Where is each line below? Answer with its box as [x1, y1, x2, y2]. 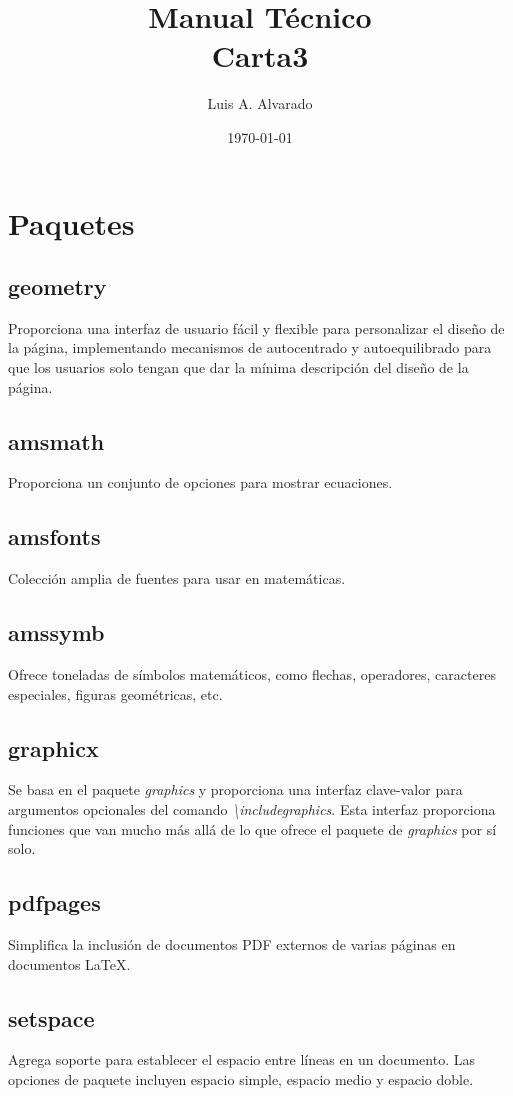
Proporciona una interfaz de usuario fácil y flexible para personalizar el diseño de [8, 317, 505, 338]
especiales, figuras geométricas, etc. [8, 683, 223, 704]
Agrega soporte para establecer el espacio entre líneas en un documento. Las [8, 1049, 475, 1070]
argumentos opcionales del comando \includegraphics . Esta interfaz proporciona [8, 799, 496, 820]
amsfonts [8, 521, 101, 552]
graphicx [8, 732, 99, 763]
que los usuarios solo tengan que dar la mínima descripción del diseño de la [8, 357, 469, 378]
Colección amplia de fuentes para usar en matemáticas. [8, 568, 346, 589]
